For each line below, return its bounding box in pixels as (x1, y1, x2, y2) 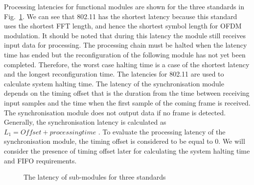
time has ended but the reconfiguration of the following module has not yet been (4, 49, 246, 59)
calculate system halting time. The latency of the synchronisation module (4, 78, 224, 88)
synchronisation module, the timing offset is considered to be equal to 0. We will (4, 136, 245, 146)
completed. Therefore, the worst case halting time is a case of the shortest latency (4, 59, 250, 69)
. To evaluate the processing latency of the (98, 126, 226, 136)
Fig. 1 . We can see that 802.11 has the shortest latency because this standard (4, 11, 237, 21)
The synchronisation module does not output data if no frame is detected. (4, 107, 226, 117)
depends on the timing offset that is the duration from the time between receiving (4, 88, 250, 98)
